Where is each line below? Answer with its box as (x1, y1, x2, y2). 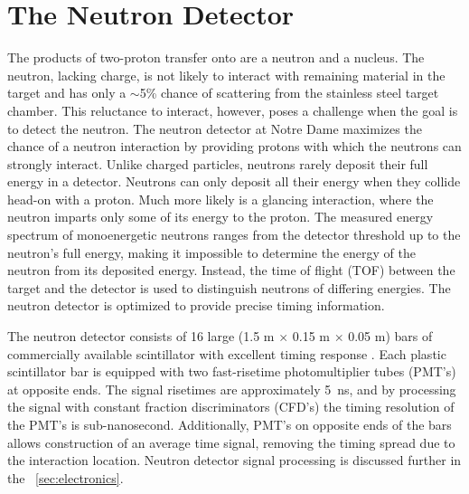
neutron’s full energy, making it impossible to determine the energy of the (7, 242, 416, 261)
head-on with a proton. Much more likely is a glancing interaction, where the (7, 189, 434, 208)
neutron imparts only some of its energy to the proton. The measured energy (7, 207, 434, 226)
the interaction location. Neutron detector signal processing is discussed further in (7, 451, 462, 470)
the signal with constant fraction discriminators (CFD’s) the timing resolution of (7, 397, 455, 416)
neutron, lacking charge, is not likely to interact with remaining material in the (7, 65, 446, 84)
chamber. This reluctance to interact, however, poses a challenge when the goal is (7, 100, 458, 119)
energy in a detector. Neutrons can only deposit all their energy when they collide (7, 172, 461, 191)
